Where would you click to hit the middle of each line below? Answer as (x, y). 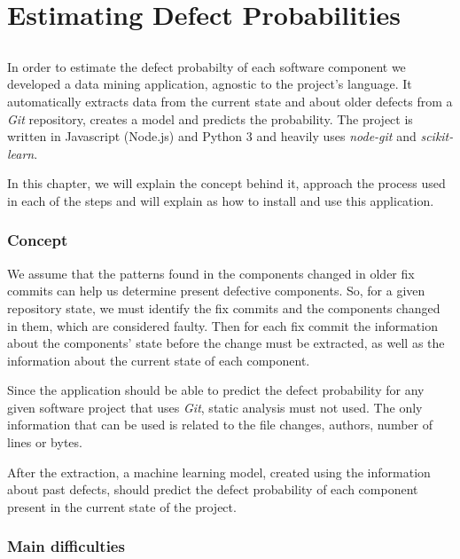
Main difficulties (66, 546)
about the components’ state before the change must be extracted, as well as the (226, 343)
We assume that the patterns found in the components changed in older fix (211, 273)
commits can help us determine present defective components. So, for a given (216, 291)
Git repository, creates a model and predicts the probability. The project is (210, 118)
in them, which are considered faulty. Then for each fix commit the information (222, 325)
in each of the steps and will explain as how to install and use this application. (221, 200)
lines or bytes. (45, 442)
